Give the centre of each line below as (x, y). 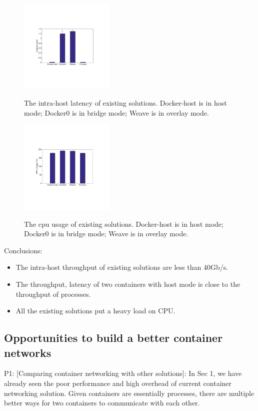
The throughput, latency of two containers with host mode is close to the (128, 284)
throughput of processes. (53, 294)
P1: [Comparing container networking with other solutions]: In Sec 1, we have (123, 373)
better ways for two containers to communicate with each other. (102, 403)
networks (28, 352)
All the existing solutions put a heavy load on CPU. (95, 311)
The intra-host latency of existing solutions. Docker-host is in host (125, 103)
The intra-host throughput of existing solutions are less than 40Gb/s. (122, 267)
